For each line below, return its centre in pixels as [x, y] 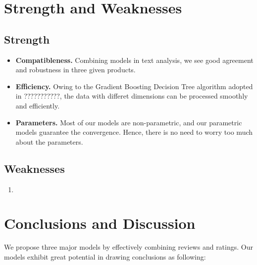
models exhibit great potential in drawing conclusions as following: [105, 256]
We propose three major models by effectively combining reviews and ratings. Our [128, 247]
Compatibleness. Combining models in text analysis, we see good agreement [134, 60]
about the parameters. [49, 141]
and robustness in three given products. [76, 70]
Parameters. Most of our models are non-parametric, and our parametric [129, 122]
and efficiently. [38, 105]
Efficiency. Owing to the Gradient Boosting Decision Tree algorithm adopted [134, 86]
